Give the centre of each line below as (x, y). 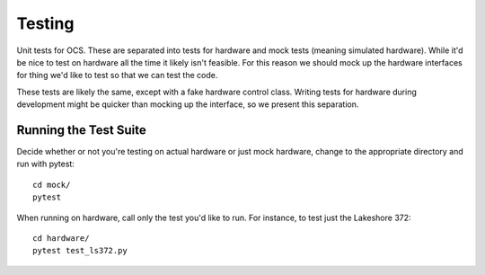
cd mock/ (52, 185)
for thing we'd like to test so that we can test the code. (117, 75)
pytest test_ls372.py (80, 251)
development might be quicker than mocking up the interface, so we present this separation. (188, 104)
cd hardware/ (61, 238)
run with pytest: (46, 164)
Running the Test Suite (82, 130)
